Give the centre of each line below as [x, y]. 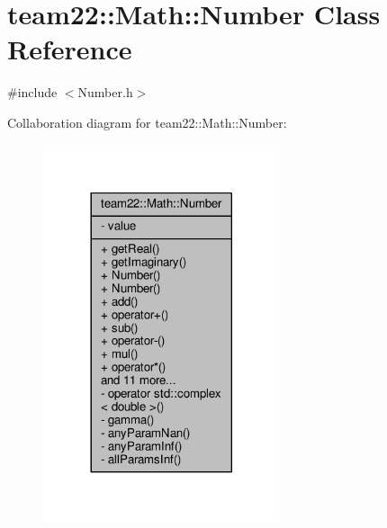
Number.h [105, 92]
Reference [70, 49]
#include [32, 92]
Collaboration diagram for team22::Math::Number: [147, 122]
